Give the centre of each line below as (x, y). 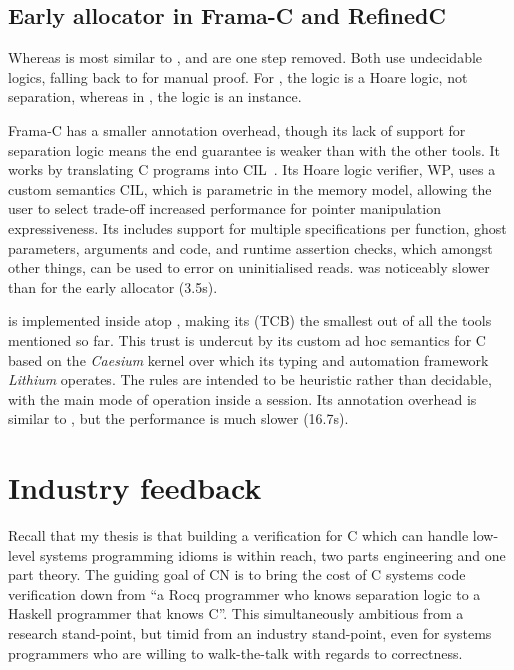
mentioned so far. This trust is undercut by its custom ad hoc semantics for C (247, 339)
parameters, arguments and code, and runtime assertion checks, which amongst (250, 247)
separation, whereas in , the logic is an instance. (155, 96)
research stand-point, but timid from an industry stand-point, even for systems (250, 632)
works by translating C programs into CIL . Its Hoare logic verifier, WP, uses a (252, 169)
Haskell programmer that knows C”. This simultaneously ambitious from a (236, 613)
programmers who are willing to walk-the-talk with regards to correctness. (235, 652)
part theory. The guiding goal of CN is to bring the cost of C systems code (237, 574)
